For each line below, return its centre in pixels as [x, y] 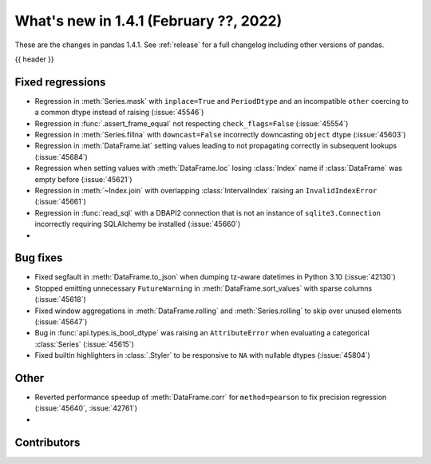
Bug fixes [39, 258]
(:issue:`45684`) [61, 157]
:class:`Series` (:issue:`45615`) [85, 344]
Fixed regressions [60, 82]
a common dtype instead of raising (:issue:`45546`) [119, 113]
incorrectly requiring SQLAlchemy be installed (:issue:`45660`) [138, 224]
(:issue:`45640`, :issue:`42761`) [86, 408]
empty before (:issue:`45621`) [83, 179]
